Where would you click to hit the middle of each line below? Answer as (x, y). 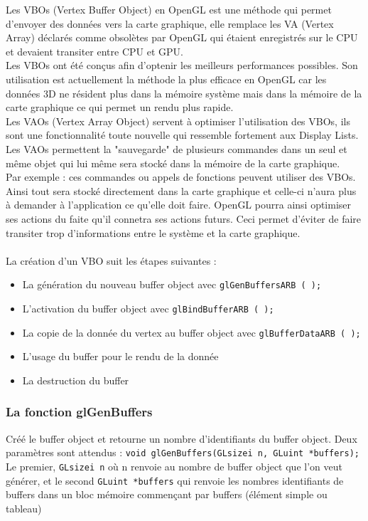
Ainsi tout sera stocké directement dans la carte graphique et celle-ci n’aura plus (181, 190)
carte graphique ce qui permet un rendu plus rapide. (120, 107)
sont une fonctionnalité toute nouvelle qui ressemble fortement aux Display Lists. (182, 135)
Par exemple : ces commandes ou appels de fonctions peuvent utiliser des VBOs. (181, 177)
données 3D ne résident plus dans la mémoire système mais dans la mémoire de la (184, 93)
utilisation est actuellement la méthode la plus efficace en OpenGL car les (166, 79)
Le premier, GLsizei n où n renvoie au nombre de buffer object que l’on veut (174, 466)
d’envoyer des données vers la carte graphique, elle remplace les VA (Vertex (170, 23)
